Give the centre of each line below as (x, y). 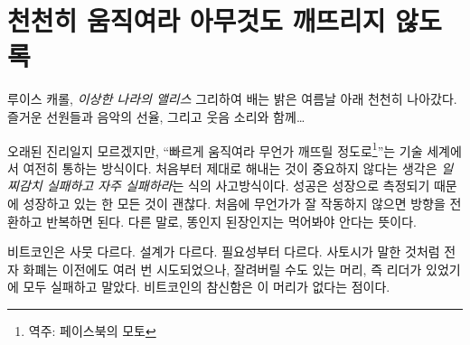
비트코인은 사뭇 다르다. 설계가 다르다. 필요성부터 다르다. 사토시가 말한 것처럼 (224, 252)
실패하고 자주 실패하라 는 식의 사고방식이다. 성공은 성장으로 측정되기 (238, 186)
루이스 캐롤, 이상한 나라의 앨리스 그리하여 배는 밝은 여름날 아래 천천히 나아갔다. (232, 99)
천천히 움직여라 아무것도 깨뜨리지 (197, 20)
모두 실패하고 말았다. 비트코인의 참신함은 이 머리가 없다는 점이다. (207, 287)
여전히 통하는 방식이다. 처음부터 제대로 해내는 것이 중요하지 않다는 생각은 (230, 168)
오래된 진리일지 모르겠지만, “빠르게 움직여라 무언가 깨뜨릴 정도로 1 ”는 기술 (215, 149)
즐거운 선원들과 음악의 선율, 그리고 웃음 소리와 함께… (156, 116)
